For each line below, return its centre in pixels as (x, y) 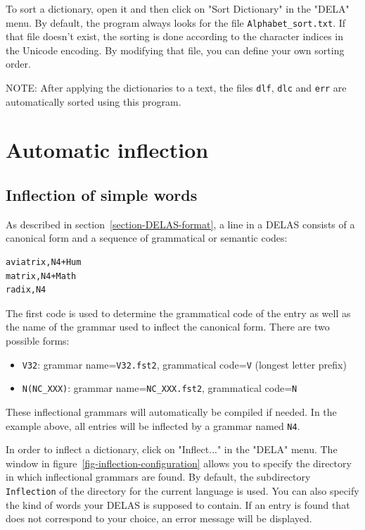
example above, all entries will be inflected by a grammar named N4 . (153, 425)
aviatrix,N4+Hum (44, 263)
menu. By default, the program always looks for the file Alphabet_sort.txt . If (176, 22)
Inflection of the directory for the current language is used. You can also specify (182, 490)
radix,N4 (26, 290)
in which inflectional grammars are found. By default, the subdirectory (158, 477)
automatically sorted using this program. (94, 101)
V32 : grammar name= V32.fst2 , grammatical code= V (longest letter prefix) (184, 364)
